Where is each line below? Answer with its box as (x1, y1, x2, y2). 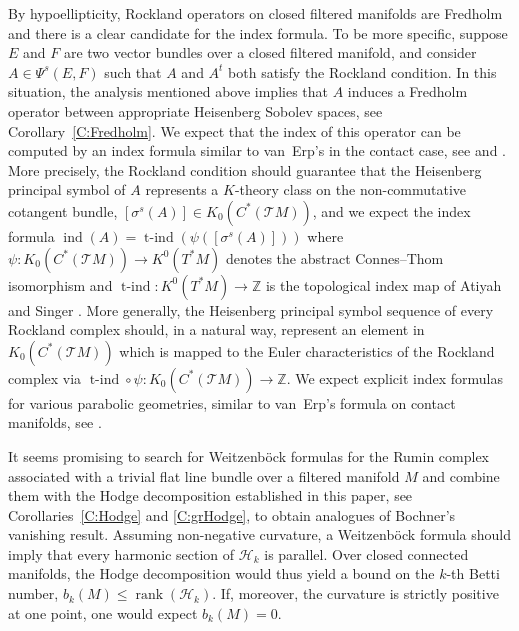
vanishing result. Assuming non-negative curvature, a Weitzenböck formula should (8, 524, 512, 545)
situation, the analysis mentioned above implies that (8, 81, 328, 102)
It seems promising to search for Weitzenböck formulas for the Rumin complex (8, 445, 490, 466)
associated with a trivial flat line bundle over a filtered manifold (8, 465, 400, 486)
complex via (8, 367, 82, 388)
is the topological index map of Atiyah (265, 274, 502, 295)
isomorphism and (8, 274, 113, 295)
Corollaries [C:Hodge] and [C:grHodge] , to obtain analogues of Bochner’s (8, 504, 456, 525)
